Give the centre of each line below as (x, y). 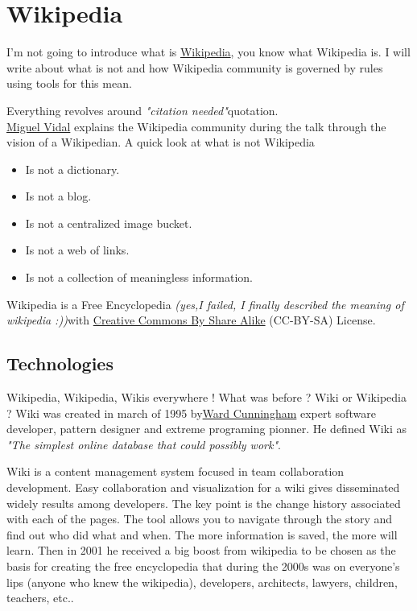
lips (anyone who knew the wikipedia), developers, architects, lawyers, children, (202, 582)
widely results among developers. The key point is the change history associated (204, 503)
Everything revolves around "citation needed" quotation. (142, 110)
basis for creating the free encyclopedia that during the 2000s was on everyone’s (203, 566)
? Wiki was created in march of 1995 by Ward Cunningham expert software (191, 413)
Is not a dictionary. (72, 169)
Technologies (60, 363)
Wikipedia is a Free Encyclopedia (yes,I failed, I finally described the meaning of (205, 304)
